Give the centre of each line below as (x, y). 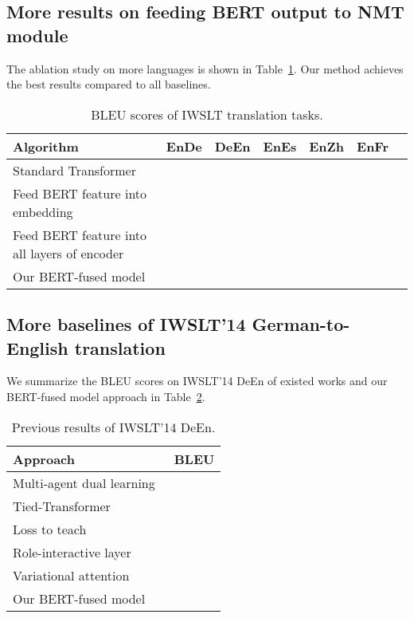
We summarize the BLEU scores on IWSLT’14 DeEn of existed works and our (197, 381)
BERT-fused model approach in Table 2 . (106, 396)
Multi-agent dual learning (84, 482)
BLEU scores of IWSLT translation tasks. (207, 114)
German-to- (301, 324)
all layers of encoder (68, 253)
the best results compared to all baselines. (109, 84)
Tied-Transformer (62, 506)
